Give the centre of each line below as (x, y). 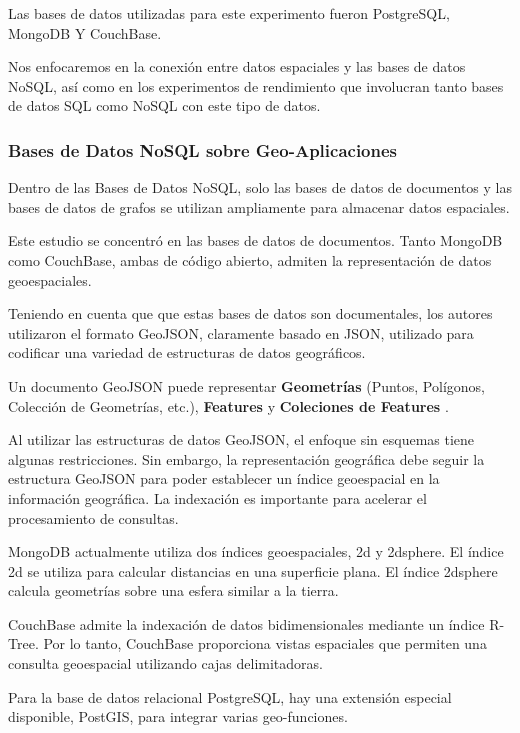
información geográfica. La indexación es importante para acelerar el (217, 497)
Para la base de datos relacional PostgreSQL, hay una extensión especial (230, 696)
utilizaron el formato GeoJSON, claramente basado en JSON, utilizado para (241, 332)
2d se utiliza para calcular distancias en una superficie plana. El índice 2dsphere (253, 570)
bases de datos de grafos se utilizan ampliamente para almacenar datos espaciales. (259, 206)
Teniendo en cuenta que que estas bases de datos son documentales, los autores (250, 313)
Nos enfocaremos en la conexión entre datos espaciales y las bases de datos (237, 66)
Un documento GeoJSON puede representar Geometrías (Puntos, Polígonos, (246, 385)
